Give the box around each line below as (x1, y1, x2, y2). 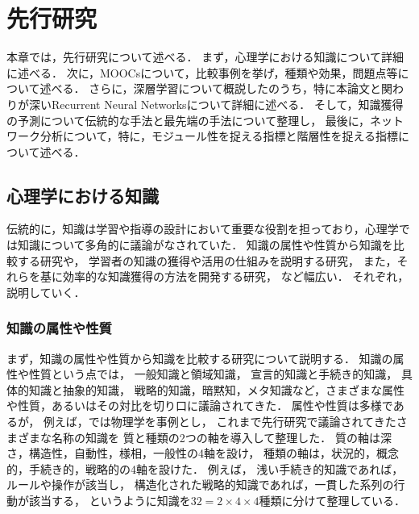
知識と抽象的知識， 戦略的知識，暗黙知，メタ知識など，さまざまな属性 (28, 381, 404, 398)
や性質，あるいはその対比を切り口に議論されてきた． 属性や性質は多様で (6, 397, 393, 414)
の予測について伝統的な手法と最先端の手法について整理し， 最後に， (6, 111, 371, 128)
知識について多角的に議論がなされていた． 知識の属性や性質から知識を (17, 236, 393, 253)
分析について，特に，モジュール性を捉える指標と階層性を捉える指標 (39, 127, 399, 144)
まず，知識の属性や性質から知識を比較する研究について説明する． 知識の (6, 349, 393, 366)
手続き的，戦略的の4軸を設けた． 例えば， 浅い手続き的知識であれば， (28, 460, 404, 477)
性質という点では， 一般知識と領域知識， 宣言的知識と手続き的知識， (28, 366, 398, 382)
